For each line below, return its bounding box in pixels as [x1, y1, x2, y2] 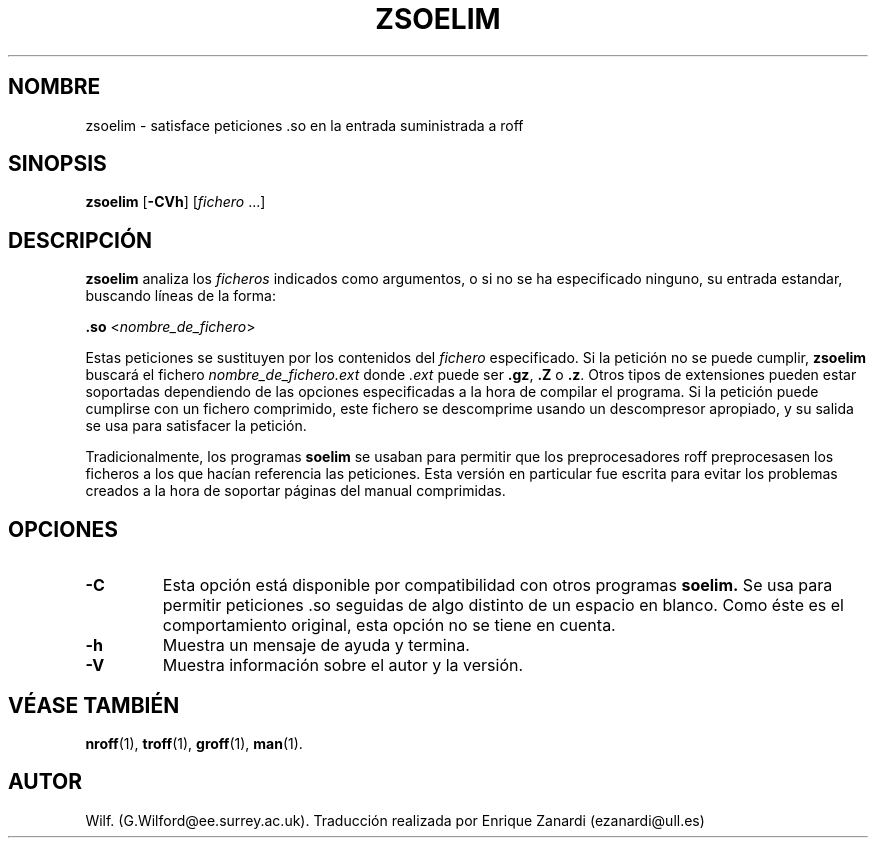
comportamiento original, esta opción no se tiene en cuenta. [162, 615, 616, 636]
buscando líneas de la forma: [85, 287, 277, 305]
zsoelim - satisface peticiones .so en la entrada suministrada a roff [85, 116, 524, 134]
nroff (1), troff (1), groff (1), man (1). [85, 734, 303, 752]
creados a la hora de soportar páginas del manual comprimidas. [85, 482, 506, 500]
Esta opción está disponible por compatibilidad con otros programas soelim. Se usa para [162, 575, 833, 596]
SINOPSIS [8, 151, 107, 177]
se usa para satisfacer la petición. [85, 417, 307, 435]
